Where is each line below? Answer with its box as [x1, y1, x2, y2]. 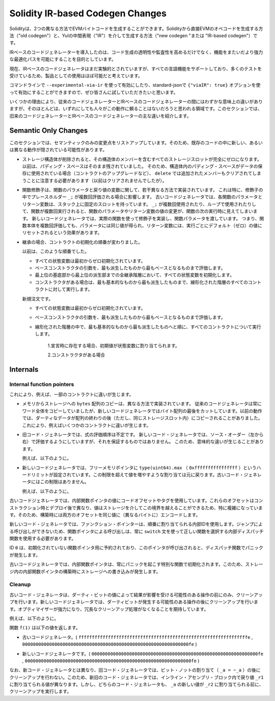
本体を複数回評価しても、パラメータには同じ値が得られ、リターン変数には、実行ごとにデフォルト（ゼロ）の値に [26, 222, 262, 229]
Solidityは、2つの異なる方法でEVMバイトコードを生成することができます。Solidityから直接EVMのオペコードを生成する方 [9, 25, 263, 32]
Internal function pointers [9, 380, 74, 387]
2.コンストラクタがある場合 [47, 352, 105, 358]
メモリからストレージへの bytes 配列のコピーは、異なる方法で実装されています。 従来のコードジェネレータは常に [22, 401, 262, 407]
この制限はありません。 [40, 479, 89, 485]
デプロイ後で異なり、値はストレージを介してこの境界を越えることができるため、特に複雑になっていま [49, 505, 263, 511]
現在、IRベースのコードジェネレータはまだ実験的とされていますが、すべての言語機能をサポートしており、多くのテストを [9, 65, 262, 71]
